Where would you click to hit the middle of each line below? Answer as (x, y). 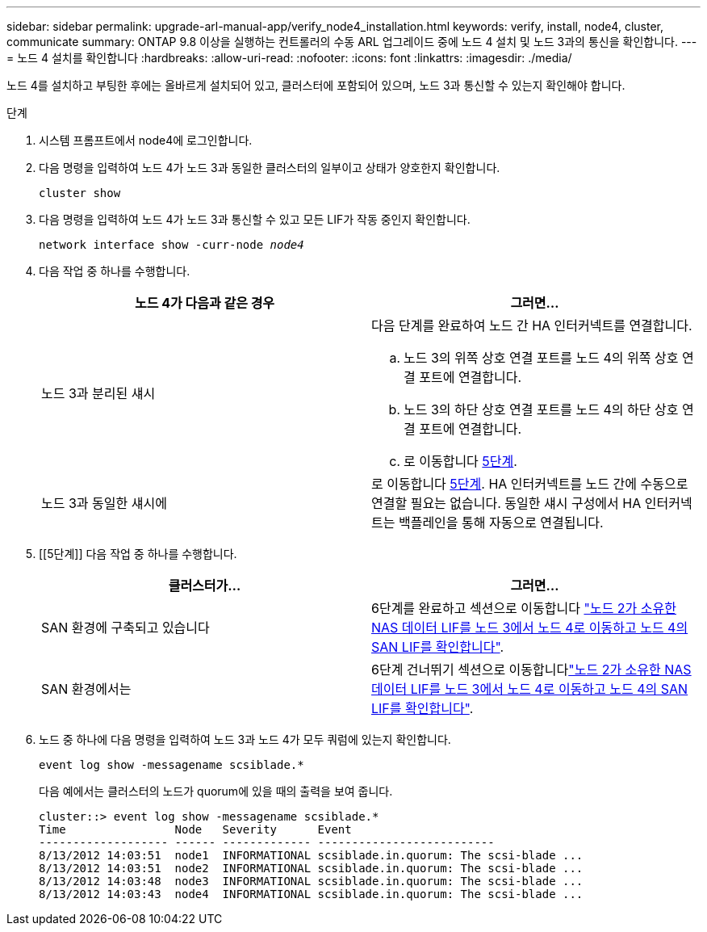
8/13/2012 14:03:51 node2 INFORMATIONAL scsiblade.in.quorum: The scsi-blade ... (311, 868)
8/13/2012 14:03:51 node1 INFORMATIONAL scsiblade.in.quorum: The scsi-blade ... (311, 855)
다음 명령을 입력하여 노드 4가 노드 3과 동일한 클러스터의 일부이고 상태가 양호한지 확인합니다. (270, 168)
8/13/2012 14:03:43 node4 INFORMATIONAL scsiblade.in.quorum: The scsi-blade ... (311, 894)
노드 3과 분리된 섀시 (98, 393)
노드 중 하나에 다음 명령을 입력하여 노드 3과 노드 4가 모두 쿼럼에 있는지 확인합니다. (245, 739)
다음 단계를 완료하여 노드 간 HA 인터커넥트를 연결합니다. (532, 325)
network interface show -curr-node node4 (172, 245)
